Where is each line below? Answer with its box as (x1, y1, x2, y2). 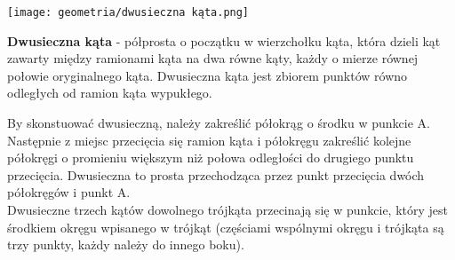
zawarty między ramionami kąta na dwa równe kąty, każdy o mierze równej (7, 49, 419, 67)
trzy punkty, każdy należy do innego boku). (7, 235, 244, 254)
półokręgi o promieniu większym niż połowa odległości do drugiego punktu (7, 148, 414, 167)
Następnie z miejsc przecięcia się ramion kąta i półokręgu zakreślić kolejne (7, 130, 411, 149)
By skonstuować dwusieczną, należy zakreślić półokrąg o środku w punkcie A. (7, 114, 430, 132)
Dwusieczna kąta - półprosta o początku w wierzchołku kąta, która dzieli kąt (7, 31, 441, 50)
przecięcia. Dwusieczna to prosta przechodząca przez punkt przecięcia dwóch (7, 165, 425, 184)
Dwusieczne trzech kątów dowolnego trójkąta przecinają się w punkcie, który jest (7, 201, 448, 218)
